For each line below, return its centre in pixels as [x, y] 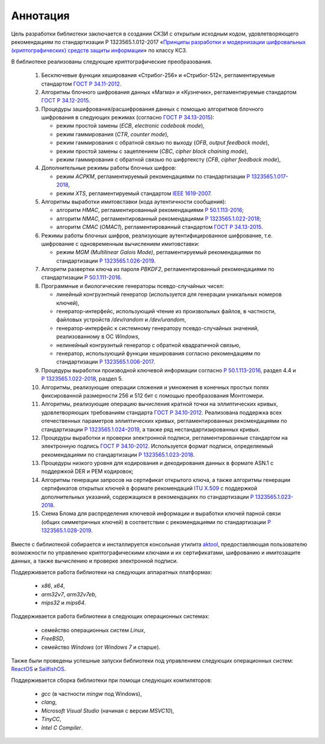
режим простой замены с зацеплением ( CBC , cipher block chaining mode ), [152, 151]
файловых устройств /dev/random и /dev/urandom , [121, 320]
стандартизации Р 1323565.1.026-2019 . [106, 261]
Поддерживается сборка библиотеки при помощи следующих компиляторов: [112, 680]
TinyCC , [51, 719]
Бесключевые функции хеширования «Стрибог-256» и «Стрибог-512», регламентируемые [158, 75]
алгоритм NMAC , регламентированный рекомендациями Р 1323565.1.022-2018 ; [159, 218]
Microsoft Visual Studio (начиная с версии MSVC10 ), [108, 710]
